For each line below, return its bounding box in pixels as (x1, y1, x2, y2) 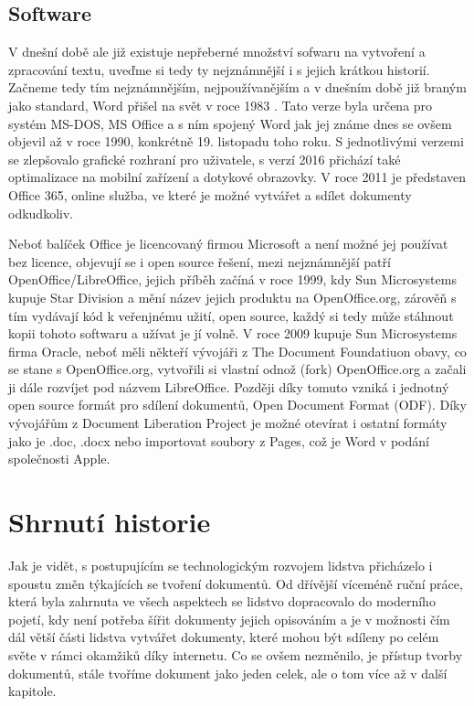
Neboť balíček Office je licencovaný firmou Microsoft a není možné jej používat (8, 234, 448, 253)
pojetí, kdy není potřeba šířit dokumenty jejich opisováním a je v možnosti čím (8, 609, 450, 628)
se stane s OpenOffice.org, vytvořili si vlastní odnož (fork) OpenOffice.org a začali (8, 359, 467, 379)
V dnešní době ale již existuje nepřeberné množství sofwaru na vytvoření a (8, 42, 426, 61)
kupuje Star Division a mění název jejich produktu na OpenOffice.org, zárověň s (8, 287, 457, 306)
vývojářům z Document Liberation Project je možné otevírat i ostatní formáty (8, 413, 448, 433)
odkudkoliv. (8, 203, 74, 222)
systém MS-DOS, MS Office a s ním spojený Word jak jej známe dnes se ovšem (8, 113, 452, 133)
